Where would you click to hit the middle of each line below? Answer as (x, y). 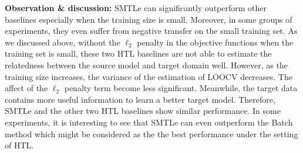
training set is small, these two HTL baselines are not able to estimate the (138, 53)
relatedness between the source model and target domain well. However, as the (146, 65)
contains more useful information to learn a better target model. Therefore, (140, 99)
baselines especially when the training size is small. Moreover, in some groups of (149, 19)
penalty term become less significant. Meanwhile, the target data (181, 88)
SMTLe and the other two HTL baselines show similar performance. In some (143, 111)
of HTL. (19, 145)
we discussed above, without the (63, 42)
